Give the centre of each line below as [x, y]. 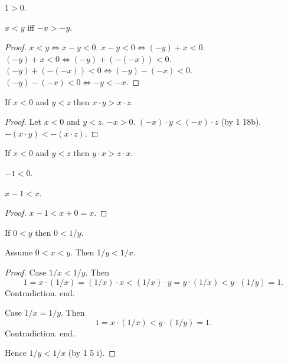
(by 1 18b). [241, 121]
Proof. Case [26, 272]
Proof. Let [23, 121]
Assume [19, 252]
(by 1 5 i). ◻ [92, 353]
